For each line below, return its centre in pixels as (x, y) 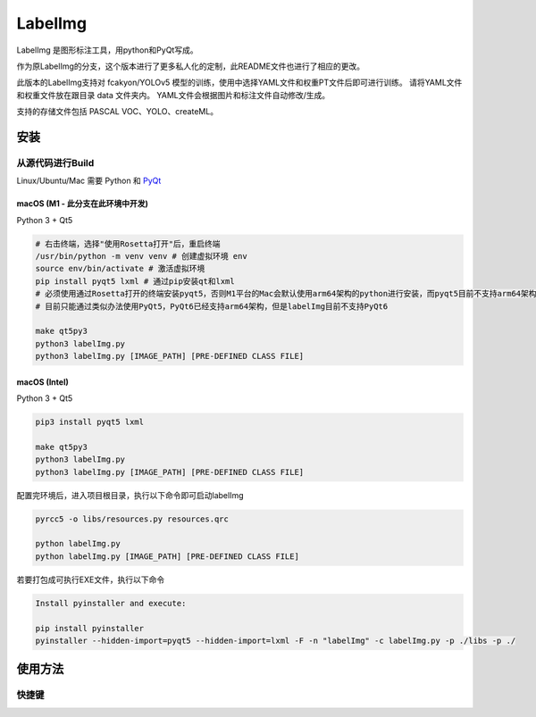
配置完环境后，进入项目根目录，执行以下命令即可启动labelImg (130, 495)
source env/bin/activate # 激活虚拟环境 (120, 269)
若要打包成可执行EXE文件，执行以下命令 (91, 579)
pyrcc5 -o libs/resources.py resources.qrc (132, 519)
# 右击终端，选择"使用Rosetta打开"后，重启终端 (128, 244)
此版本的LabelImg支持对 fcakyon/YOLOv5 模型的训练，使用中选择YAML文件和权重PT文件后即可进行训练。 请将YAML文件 (239, 83)
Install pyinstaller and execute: (111, 603)
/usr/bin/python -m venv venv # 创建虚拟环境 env (141, 256)
